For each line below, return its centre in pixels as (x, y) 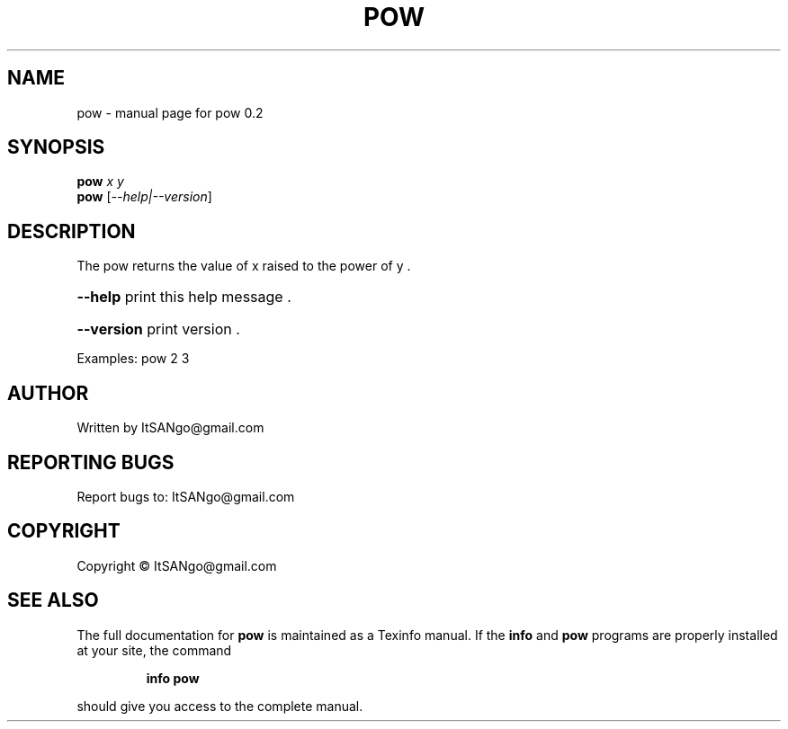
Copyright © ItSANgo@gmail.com (177, 565)
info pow (173, 678)
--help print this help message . (184, 297)
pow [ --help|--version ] (144, 197)
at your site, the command (154, 650)
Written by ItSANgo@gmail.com (170, 428)
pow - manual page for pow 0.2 (170, 112)
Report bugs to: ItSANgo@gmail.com (186, 496)
